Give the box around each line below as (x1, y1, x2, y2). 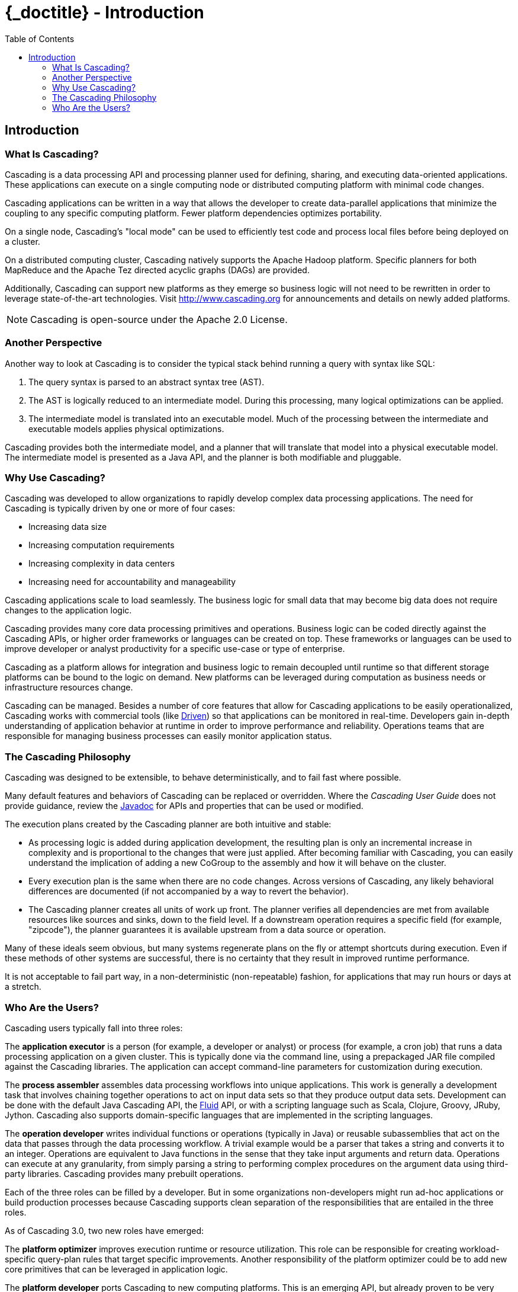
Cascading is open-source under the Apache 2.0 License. (30, 313, 288, 325)
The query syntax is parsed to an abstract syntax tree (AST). (28, 376, 265, 387)
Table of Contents (5, 33, 75, 44)
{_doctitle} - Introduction (5, 2, 204, 23)
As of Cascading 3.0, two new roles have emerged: (5, 1225, 204, 1236)
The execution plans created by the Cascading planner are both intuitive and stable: (5, 819, 332, 830)
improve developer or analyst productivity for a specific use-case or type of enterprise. (5, 644, 345, 654)
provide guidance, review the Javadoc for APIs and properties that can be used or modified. (5, 801, 363, 811)
